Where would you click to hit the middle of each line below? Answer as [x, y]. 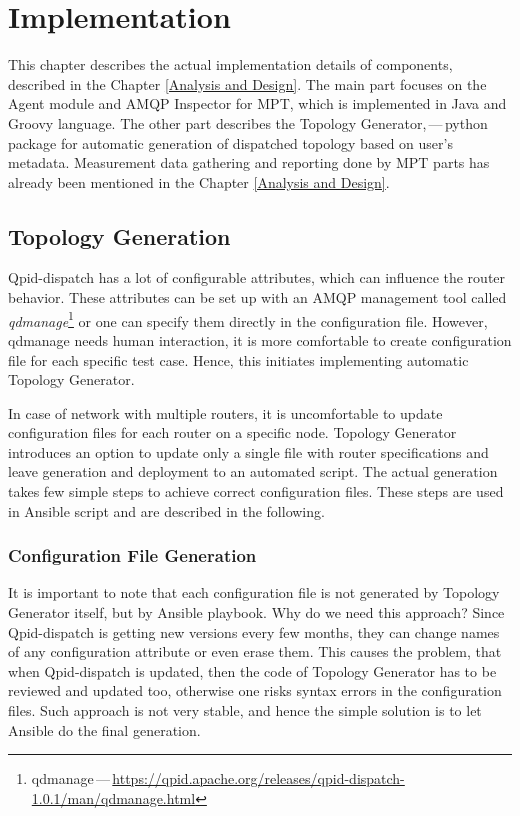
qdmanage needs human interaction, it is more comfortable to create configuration [260, 339]
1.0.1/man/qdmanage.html [113, 797]
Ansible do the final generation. [104, 729]
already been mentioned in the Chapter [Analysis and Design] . [199, 181]
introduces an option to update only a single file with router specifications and [248, 451]
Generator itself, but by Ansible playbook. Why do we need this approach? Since [256, 612]
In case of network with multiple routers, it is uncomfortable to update [225, 412]
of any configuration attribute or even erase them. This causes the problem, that [255, 651]
